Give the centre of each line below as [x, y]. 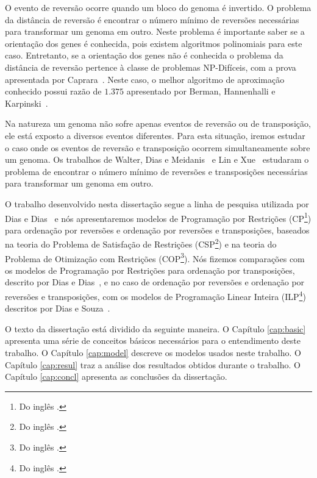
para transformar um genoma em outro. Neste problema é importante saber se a [155, 31]
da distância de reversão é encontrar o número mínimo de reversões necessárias [152, 19]
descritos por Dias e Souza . [58, 308]
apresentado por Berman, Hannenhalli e [201, 91]
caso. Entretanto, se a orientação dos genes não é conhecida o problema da [144, 55]
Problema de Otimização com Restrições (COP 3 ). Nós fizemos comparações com [155, 257]
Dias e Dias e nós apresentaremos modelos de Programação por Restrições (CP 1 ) [158, 217]
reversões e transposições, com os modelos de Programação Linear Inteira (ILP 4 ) [155, 295]
